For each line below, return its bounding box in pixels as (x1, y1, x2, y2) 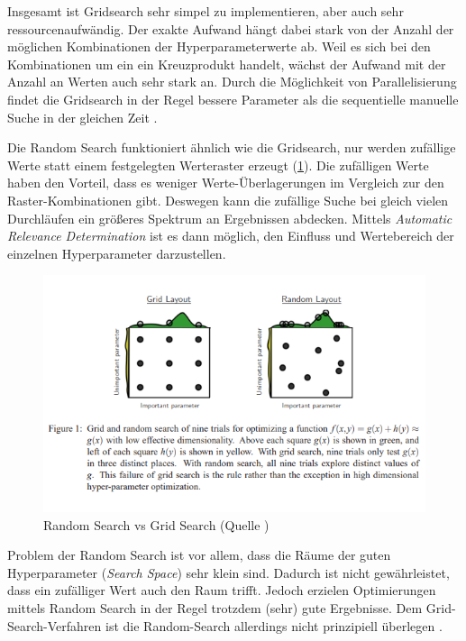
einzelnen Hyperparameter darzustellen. (7, 243, 226, 262)
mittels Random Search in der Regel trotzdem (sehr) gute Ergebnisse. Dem (7, 598, 423, 617)
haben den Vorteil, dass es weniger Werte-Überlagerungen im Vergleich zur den (7, 173, 444, 192)
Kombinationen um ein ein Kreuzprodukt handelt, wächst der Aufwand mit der (7, 54, 446, 73)
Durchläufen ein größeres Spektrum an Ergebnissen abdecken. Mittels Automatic (7, 208, 452, 227)
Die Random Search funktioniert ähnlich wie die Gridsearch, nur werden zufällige (7, 138, 456, 157)
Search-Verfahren (7, 616, 102, 635)
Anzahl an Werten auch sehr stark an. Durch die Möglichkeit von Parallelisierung (7, 72, 457, 91)
